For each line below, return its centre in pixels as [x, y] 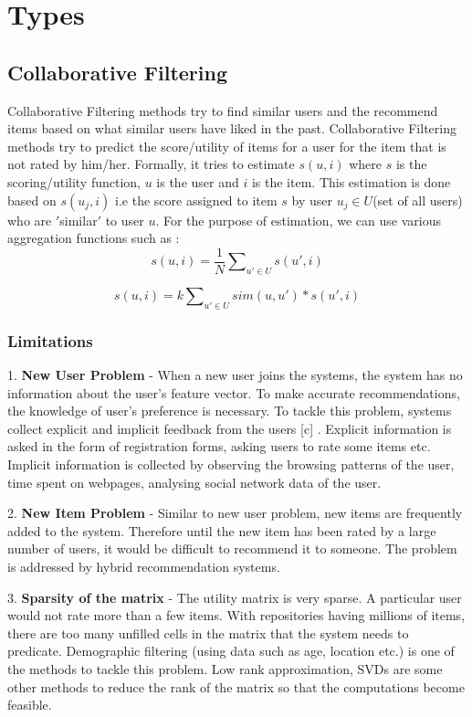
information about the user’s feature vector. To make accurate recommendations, [234, 392]
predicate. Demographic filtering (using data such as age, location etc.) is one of [231, 651]
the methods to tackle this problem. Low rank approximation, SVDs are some [225, 668]
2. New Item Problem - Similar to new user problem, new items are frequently [235, 513]
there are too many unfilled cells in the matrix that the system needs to [208, 633]
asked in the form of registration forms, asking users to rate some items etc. [219, 446]
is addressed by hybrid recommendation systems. [144, 566]
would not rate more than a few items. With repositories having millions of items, [236, 615]
